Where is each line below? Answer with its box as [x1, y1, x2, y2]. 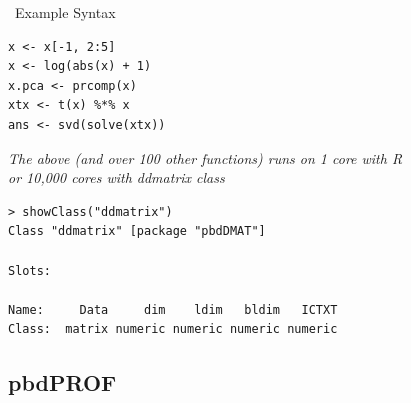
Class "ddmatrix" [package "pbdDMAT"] [8, 224, 266, 239]
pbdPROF [8, 367, 117, 398]
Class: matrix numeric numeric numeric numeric [8, 322, 338, 337]
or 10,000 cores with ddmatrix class [8, 167, 225, 188]
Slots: [8, 263, 51, 278]
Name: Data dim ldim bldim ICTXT [8, 302, 338, 317]
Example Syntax [14, 2, 116, 22]
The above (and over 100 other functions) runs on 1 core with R [8, 147, 403, 168]
